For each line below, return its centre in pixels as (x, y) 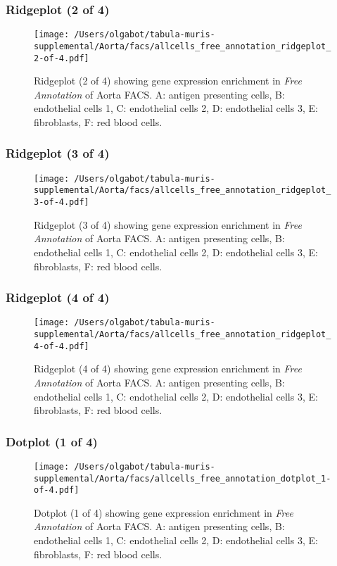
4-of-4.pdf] (62, 346)
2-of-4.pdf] (62, 58)
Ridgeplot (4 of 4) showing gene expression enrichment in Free (168, 369)
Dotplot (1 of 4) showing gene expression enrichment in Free (164, 512)
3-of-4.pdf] (62, 202)
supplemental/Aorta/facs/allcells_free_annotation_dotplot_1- (183, 478)
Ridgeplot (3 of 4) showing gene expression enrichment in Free (168, 224)
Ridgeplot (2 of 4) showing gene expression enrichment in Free (168, 81)
